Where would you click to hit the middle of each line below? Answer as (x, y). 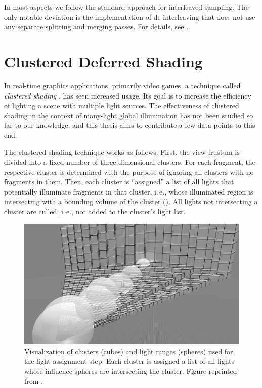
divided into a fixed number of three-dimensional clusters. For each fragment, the (130, 162)
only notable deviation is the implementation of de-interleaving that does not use (130, 16)
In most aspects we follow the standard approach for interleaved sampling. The (126, 7)
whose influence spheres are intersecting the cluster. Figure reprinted (131, 371)
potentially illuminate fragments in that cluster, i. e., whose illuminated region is (129, 191)
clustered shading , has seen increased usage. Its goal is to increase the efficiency (128, 95)
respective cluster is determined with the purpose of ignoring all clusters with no (129, 172)
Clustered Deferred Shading (103, 61)
